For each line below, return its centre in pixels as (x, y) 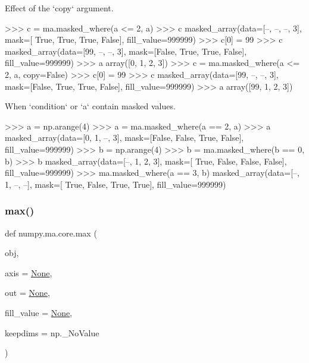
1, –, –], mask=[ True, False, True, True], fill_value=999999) (116, 184)
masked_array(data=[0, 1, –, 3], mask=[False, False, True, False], (124, 138)
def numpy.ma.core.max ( (51, 233)
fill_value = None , (39, 312)
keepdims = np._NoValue (52, 332)
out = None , (27, 293)
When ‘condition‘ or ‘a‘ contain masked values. (90, 106)
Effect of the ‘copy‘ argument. (59, 8)
